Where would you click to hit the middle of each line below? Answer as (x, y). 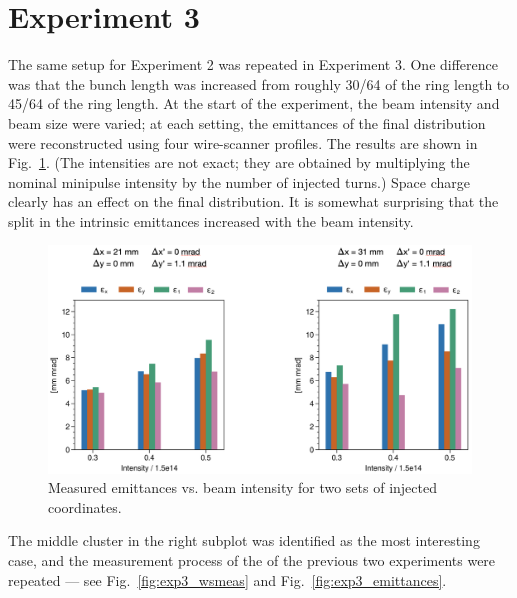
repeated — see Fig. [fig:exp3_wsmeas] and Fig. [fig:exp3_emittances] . (227, 579)
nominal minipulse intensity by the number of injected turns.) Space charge (239, 181)
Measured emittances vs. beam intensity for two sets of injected (242, 487)
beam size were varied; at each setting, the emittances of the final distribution (247, 122)
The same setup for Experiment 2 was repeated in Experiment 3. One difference (253, 64)
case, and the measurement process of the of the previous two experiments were (252, 559)
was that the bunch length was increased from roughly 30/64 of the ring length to (259, 83)
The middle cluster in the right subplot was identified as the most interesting (244, 540)
